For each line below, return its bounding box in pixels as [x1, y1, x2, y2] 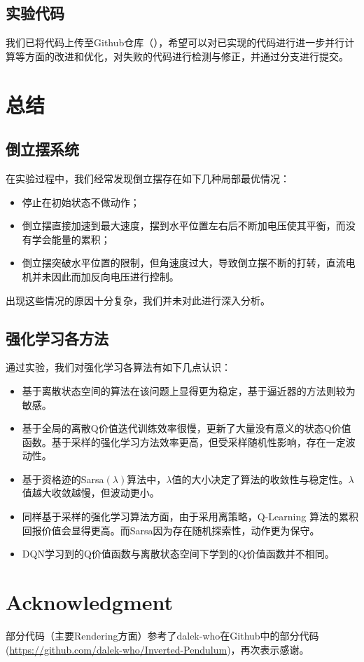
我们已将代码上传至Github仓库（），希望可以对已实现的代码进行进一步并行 [6, 35, 345, 50]
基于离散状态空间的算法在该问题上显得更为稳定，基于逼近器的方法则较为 [22, 383, 356, 398]
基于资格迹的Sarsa [22, 471, 104, 486]
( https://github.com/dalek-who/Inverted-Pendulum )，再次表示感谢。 [6, 642, 309, 656]
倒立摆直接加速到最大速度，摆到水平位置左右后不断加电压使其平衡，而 [22, 218, 346, 233]
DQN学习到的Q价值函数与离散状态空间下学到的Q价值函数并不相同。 [22, 546, 335, 561]
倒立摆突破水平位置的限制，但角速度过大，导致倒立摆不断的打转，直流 [22, 255, 346, 270]
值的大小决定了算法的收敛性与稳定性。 [171, 471, 349, 486]
